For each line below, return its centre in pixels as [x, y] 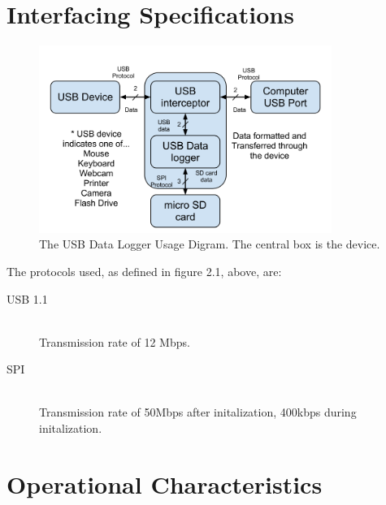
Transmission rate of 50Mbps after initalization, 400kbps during [198, 412]
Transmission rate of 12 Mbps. [115, 341]
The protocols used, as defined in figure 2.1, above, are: [144, 271]
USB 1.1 [27, 298]
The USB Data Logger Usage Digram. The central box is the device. [210, 244]
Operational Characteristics [165, 483]
